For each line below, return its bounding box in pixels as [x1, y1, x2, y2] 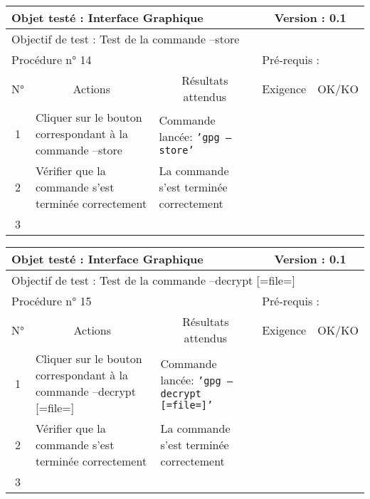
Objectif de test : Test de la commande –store [11, 31, 240, 47]
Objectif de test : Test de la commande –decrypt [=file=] [11, 272, 295, 288]
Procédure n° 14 [11, 51, 92, 68]
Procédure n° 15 [11, 293, 92, 309]
